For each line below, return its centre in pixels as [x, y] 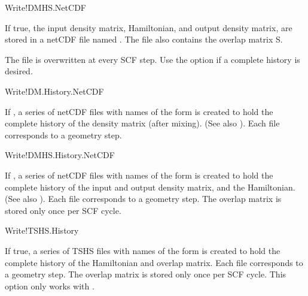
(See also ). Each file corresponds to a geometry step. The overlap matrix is [143, 199]
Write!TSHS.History [42, 230]
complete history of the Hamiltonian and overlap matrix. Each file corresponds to [154, 262]
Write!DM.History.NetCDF [54, 91]
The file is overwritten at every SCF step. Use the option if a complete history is [153, 59]
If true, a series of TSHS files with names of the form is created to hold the [143, 250]
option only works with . [50, 286]
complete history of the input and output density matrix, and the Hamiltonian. [150, 187]
